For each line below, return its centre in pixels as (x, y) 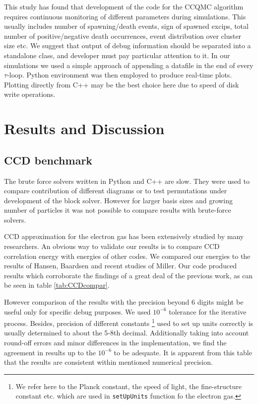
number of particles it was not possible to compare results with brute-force (118, 210)
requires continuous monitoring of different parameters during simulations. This (125, 16)
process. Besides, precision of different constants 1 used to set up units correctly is (129, 322)
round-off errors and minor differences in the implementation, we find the (115, 343)
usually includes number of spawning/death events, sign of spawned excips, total (126, 26)
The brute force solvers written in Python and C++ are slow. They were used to (127, 181)
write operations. (30, 94)
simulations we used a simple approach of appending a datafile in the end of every (129, 65)
